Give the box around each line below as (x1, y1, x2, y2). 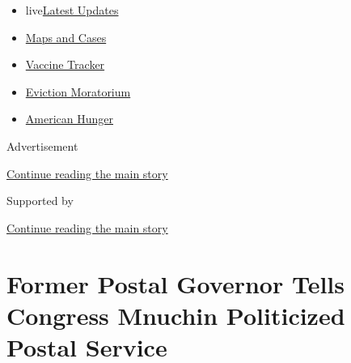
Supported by (6, 192, 74, 209)
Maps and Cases (25, 28, 107, 45)
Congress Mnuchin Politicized (6, 298, 345, 331)
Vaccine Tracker (25, 56, 105, 73)
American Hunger (25, 110, 113, 127)
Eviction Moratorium (25, 83, 131, 100)
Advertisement (6, 137, 78, 154)
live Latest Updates (25, 2, 119, 18)
